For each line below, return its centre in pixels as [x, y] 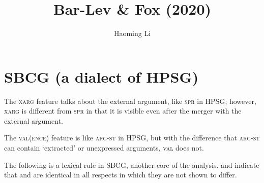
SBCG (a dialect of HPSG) [101, 76]
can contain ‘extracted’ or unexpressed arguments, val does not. [104, 148]
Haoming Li [132, 33]
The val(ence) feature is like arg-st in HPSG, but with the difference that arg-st [132, 138]
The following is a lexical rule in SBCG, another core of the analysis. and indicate [132, 164]
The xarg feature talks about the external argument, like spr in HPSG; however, [130, 101]
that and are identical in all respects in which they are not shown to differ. [121, 175]
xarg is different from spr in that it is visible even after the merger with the [123, 111]
